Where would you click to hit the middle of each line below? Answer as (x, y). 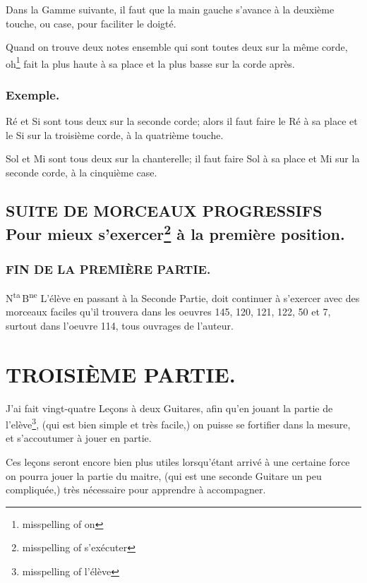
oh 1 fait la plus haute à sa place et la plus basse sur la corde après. (150, 62)
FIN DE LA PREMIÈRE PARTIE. (108, 269)
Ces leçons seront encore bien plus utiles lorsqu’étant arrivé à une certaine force (178, 462)
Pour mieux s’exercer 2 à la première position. (175, 233)
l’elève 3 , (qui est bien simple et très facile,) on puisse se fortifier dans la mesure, (178, 423)
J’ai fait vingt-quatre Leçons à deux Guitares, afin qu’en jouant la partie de (169, 408)
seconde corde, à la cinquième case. (82, 173)
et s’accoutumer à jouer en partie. (79, 438)
